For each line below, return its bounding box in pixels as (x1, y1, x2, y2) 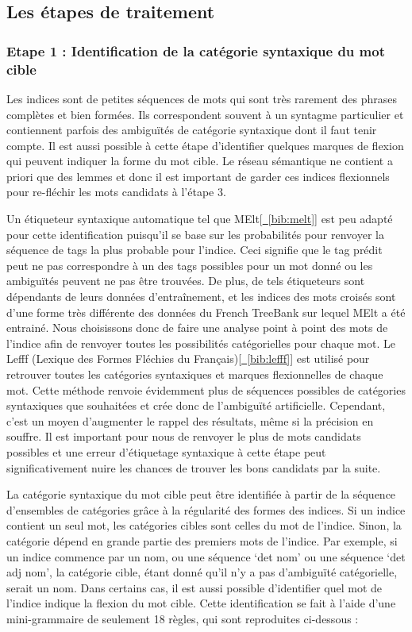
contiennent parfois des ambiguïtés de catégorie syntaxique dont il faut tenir (6, 121, 377, 138)
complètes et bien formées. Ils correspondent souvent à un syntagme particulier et (6, 106, 404, 122)
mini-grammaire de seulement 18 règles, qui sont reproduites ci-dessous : (6, 610, 359, 626)
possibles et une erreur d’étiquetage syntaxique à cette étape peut (6, 443, 326, 460)
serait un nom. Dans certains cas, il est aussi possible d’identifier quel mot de (6, 579, 383, 595)
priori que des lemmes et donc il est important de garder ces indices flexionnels (6, 168, 390, 184)
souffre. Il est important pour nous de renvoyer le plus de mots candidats (6, 428, 361, 445)
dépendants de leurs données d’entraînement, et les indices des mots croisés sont (6, 288, 396, 305)
